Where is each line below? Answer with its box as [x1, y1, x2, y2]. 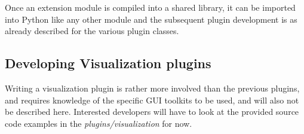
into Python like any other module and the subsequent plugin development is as [5, 13, 297, 25]
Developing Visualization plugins [5, 54, 211, 72]
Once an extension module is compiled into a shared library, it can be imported [5, 1, 296, 13]
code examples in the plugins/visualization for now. [5, 117, 192, 129]
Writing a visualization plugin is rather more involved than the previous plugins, [5, 81, 300, 94]
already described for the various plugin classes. [5, 25, 179, 37]
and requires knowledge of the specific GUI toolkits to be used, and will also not [5, 93, 299, 106]
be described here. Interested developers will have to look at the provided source [5, 105, 299, 118]
